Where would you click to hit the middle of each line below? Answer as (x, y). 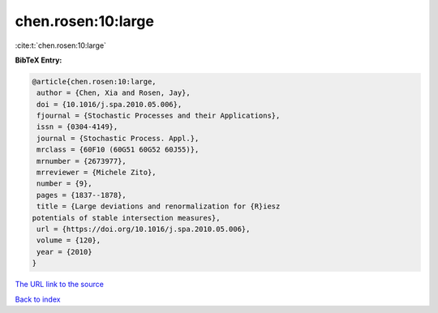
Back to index (38, 299)
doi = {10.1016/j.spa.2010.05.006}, (109, 104)
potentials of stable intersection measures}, (126, 218)
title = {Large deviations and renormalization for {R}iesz (159, 206)
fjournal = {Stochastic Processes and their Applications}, (159, 116)
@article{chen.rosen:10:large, (94, 81)
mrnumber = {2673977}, (82, 161)
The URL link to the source (60, 285)
